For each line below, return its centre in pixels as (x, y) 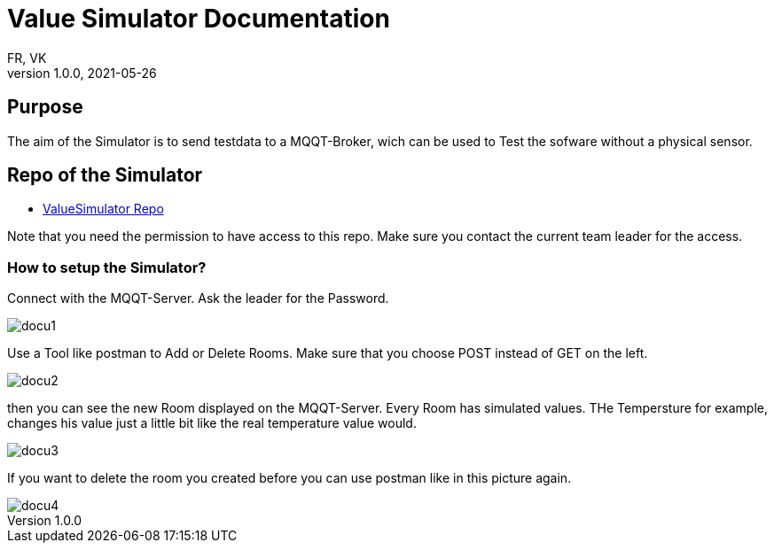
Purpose (45, 107)
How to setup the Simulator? (107, 267)
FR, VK (27, 58)
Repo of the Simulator (105, 175)
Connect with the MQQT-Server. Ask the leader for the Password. (198, 298)
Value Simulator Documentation (199, 19)
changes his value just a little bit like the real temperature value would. (212, 423)
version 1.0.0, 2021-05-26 (82, 73)
